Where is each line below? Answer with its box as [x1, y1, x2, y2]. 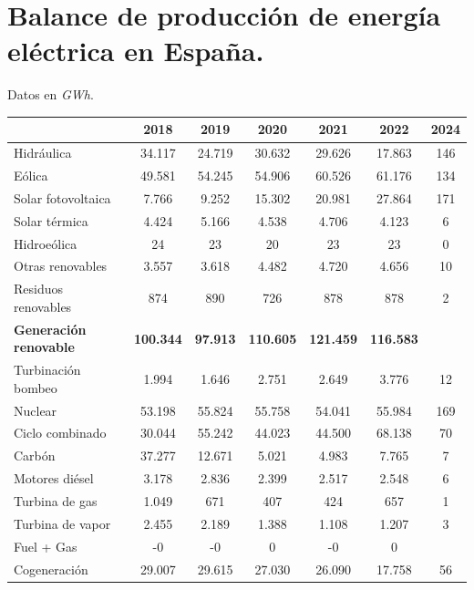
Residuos [14, 279, 64, 298]
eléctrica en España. [7, 32, 264, 69]
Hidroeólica [14, 233, 77, 253]
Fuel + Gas [14, 536, 77, 555]
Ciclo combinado [14, 423, 107, 442]
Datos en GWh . [7, 85, 94, 104]
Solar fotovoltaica [14, 188, 111, 207]
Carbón [14, 446, 56, 465]
